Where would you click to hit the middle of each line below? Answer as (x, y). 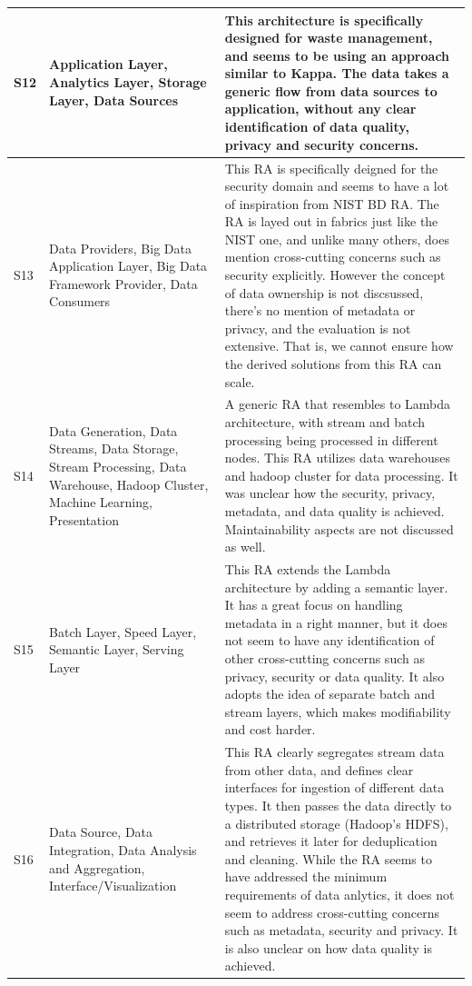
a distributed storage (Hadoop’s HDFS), (336, 823)
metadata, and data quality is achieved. (334, 511)
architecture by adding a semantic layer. (336, 587)
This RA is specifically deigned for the (331, 168)
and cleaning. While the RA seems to (328, 858)
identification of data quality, (317, 127)
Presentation (84, 519)
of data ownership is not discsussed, (324, 292)
